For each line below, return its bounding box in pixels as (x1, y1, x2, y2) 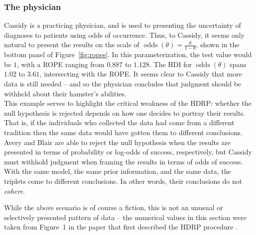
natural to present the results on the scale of (4, 39, 139, 50)
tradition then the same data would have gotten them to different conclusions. (4, 127, 243, 137)
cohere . (4, 185, 25, 196)
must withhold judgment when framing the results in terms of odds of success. (4, 156, 243, 166)
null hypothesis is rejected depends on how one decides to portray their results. (4, 107, 246, 118)
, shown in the (196, 39, 240, 50)
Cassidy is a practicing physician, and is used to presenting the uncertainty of (4, 20, 241, 30)
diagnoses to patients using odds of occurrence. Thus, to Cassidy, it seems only (4, 29, 245, 40)
